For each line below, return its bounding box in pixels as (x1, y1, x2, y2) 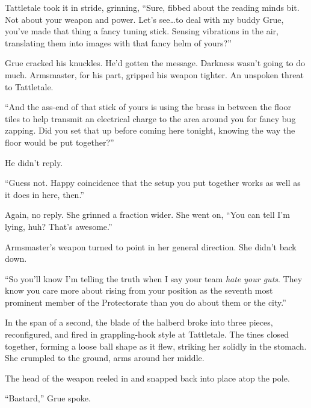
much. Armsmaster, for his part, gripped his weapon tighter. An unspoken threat (5, 68, 304, 81)
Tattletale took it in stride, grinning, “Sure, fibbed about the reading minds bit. (5, 1, 300, 13)
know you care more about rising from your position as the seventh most (5, 284, 273, 297)
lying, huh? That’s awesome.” (5, 220, 112, 232)
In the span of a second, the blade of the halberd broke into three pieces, (5, 316, 273, 329)
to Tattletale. (5, 80, 54, 93)
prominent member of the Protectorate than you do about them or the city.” (5, 295, 286, 308)
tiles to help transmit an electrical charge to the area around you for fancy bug (5, 112, 296, 125)
